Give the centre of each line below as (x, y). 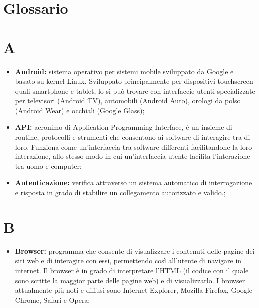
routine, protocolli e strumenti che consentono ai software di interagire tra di (132, 137)
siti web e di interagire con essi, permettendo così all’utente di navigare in (128, 260)
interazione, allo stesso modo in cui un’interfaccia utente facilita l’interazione (132, 156)
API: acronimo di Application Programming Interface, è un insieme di (124, 127)
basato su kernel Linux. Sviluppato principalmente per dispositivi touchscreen (134, 81)
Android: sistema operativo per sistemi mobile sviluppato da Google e (124, 71)
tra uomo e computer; (48, 166)
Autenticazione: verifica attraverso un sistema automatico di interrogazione (133, 183)
